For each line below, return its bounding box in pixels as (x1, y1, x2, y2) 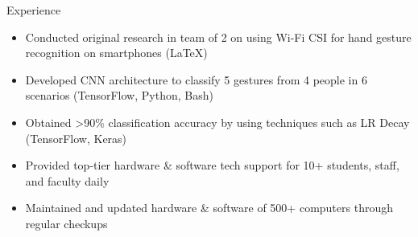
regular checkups (25, 215, 108, 231)
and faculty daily (25, 172, 110, 189)
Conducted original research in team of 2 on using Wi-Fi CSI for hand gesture (25, 28, 412, 45)
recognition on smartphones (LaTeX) (25, 44, 208, 61)
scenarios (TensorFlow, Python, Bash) (25, 87, 213, 104)
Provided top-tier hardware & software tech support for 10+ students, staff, (25, 157, 399, 174)
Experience (6, 2, 61, 18)
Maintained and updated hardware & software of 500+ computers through (25, 199, 393, 216)
